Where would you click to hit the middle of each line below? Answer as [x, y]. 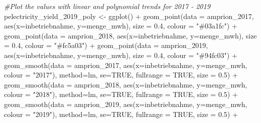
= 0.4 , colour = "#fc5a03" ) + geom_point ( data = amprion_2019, [106, 45]
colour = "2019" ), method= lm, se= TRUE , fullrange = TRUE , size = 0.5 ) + [121, 114]
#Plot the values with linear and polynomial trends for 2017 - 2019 [107, 6]
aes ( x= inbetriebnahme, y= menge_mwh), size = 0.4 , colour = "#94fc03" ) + [121, 55]
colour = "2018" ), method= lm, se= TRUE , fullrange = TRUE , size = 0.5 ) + [121, 94]
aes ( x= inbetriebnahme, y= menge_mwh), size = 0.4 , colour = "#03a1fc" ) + [121, 26]
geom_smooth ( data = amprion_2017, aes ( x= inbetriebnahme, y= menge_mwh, [126, 65]
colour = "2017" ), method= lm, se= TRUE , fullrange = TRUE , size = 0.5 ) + [121, 75]
